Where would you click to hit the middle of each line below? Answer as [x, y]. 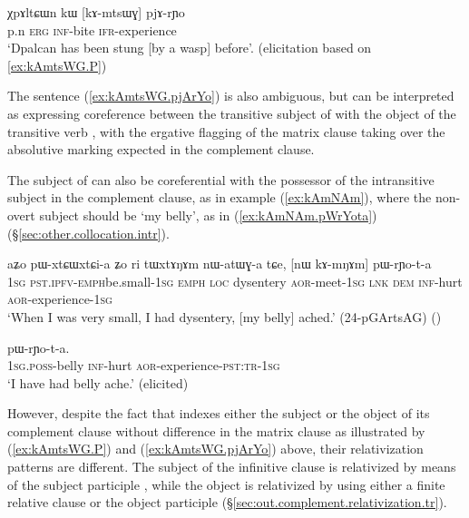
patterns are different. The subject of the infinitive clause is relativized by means [232, 467]
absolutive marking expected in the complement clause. [161, 149]
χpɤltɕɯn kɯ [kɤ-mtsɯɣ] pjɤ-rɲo [96, 12]
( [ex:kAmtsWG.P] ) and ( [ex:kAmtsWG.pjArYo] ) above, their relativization [215, 449]
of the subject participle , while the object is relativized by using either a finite [226, 484]
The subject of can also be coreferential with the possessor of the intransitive [221, 179]
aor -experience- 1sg [60, 299]
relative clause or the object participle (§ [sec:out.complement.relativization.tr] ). [227, 502]
